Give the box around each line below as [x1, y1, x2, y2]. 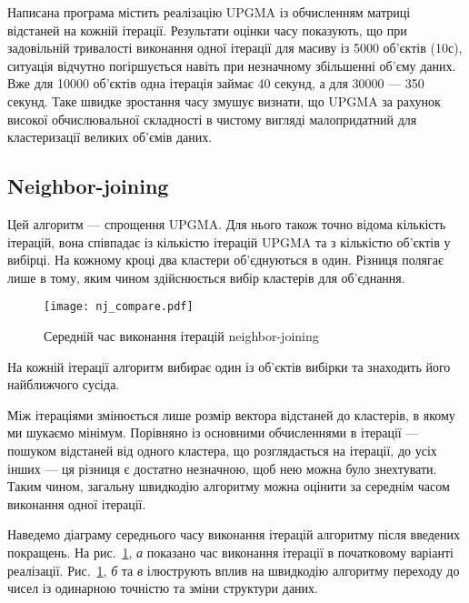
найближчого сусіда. [7, 375, 120, 394]
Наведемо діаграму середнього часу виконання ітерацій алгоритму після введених [7, 525, 461, 544]
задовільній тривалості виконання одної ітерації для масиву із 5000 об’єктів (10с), [7, 38, 463, 57]
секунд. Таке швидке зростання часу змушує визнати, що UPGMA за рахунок [7, 91, 441, 110]
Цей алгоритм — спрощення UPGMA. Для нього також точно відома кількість [7, 214, 446, 233]
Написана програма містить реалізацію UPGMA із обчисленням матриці [7, 3, 411, 21]
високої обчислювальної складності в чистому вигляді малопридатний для [7, 109, 417, 128]
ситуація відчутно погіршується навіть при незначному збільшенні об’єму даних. [7, 55, 456, 75]
